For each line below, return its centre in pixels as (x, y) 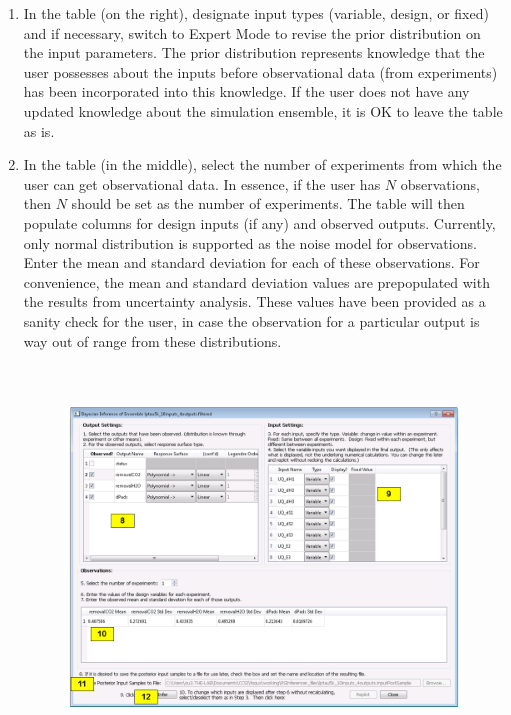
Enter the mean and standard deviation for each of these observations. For (251, 262)
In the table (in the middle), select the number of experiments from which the (262, 164)
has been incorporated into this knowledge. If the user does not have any (246, 91)
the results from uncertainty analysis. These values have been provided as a (254, 301)
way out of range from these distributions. (152, 340)
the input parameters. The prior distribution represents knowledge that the (254, 52)
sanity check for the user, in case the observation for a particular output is (251, 320)
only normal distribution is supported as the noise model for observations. (250, 242)
